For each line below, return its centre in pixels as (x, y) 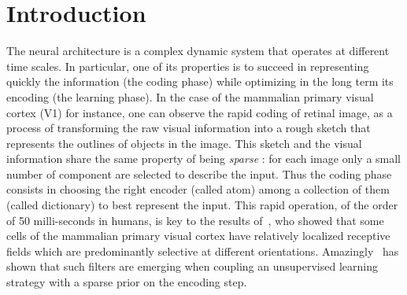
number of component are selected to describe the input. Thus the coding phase (199, 173)
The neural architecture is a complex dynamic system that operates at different (198, 51)
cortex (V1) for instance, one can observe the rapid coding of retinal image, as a (200, 112)
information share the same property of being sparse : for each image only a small (203, 159)
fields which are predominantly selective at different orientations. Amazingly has (203, 251)
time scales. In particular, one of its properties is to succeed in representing (188, 66)
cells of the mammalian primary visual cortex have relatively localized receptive (198, 236)
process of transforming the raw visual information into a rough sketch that (189, 128)
